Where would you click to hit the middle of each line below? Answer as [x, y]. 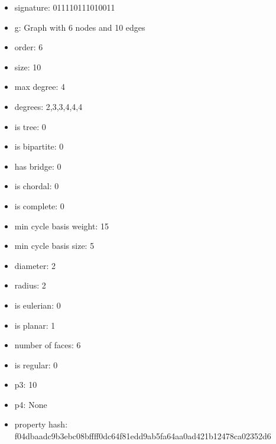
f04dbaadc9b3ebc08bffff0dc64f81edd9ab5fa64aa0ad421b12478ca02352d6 [143, 436]
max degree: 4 [40, 87]
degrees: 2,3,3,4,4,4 [48, 106]
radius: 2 [30, 285]
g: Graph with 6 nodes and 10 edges [80, 27]
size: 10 [28, 67]
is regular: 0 [36, 364]
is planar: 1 [35, 325]
